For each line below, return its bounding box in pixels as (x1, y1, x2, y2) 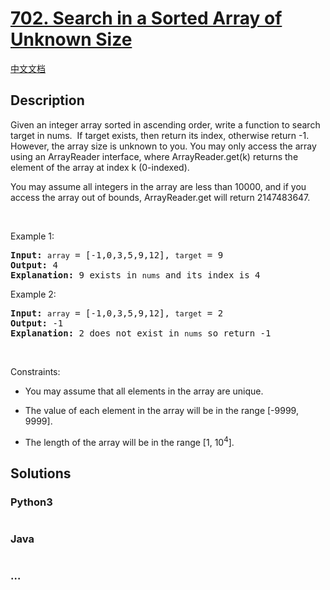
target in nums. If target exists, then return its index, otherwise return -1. (10, 129, 310, 141)
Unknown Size (10, 28, 133, 51)
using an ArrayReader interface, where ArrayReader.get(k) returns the (10, 150, 299, 162)
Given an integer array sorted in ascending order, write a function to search (10, 118, 321, 131)
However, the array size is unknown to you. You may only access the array (10, 140, 317, 152)
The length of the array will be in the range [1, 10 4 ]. (24, 434, 235, 448)
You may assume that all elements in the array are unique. (24, 385, 264, 397)
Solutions (10, 465, 72, 482)
